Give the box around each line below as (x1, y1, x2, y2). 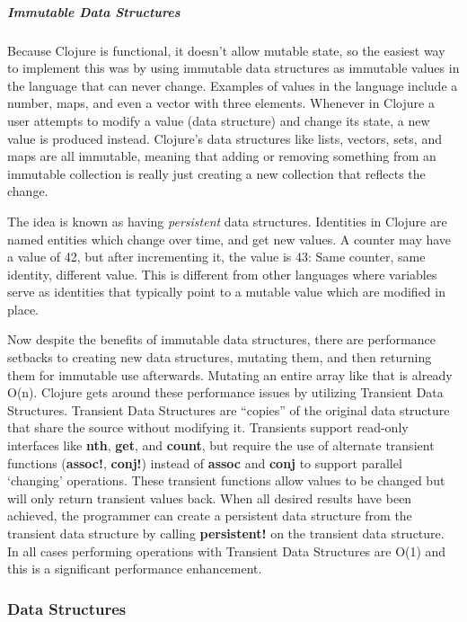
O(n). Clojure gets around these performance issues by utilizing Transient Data (7, 383, 444, 402)
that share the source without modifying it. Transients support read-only (7, 418, 409, 437)
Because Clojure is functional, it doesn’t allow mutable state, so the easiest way (7, 40, 445, 59)
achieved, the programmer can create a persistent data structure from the (7, 506, 412, 525)
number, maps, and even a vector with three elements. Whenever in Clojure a (7, 93, 435, 112)
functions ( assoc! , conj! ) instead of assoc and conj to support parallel (7, 453, 402, 472)
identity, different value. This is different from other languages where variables (7, 264, 437, 283)
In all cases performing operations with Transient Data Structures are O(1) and (7, 541, 446, 560)
